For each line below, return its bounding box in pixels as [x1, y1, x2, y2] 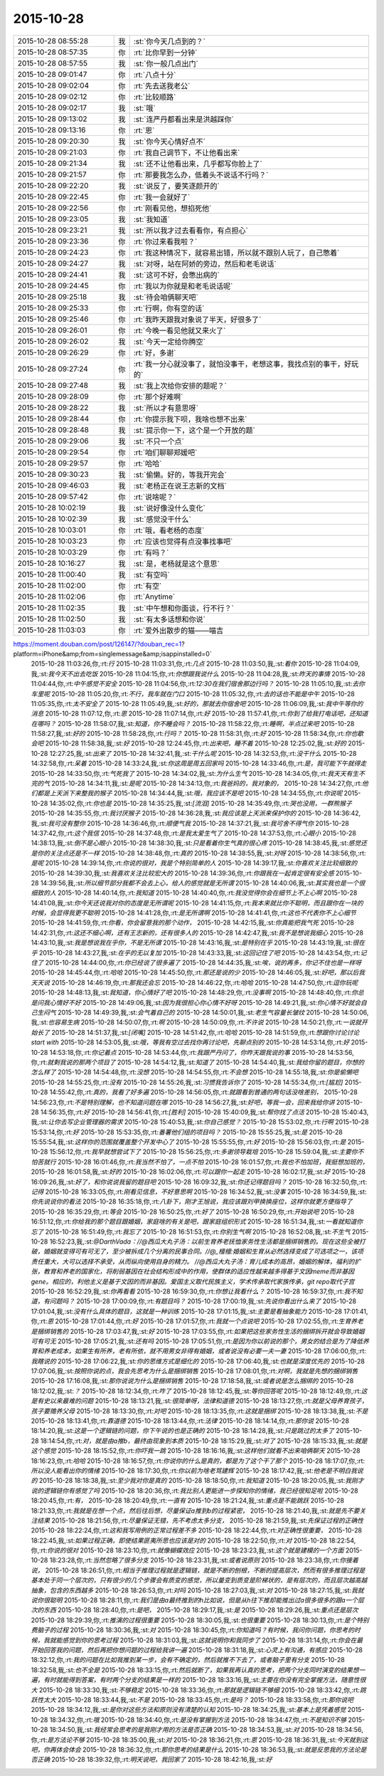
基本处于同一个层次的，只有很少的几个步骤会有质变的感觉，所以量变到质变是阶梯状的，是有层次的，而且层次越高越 [31, 1576, 368, 1585]
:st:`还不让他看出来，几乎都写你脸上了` [133, 159, 262, 169]
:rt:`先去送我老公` [133, 80, 191, 90]
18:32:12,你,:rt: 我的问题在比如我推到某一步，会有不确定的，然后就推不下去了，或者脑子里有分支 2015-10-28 [31, 1656, 345, 1664]
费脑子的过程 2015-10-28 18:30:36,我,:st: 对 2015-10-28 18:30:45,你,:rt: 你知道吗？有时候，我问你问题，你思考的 [31, 1626, 355, 1634]
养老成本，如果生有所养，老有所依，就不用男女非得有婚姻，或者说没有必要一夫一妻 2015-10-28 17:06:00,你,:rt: [43, 1347, 366, 1355]
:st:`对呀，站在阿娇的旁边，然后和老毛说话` [133, 258, 277, 268]
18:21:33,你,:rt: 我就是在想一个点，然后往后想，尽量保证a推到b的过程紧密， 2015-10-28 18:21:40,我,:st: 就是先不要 [31, 1506, 360, 1515]
